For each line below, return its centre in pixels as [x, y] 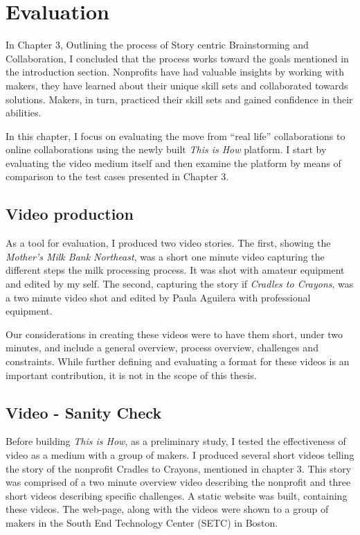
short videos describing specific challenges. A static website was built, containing [177, 495]
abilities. [24, 113]
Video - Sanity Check [84, 412]
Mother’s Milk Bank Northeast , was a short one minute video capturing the [165, 256]
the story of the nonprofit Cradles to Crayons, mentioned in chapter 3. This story [179, 468]
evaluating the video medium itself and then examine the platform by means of [173, 163]
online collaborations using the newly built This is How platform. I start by [166, 149]
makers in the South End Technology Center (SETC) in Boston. [142, 522]
